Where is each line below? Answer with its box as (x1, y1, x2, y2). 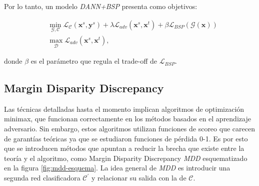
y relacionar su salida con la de (91, 172, 186, 183)
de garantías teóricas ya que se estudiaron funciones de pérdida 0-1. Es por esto (4, 133, 248, 143)
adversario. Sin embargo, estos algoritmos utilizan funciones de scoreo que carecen (4, 123, 255, 134)
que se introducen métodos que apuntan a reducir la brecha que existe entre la (4, 143, 244, 153)
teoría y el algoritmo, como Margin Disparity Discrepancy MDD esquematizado (4, 152, 247, 163)
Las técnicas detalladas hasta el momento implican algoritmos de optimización (4, 103, 244, 114)
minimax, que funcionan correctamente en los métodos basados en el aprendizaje (4, 113, 251, 124)
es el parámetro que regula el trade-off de (30, 56, 157, 66)
